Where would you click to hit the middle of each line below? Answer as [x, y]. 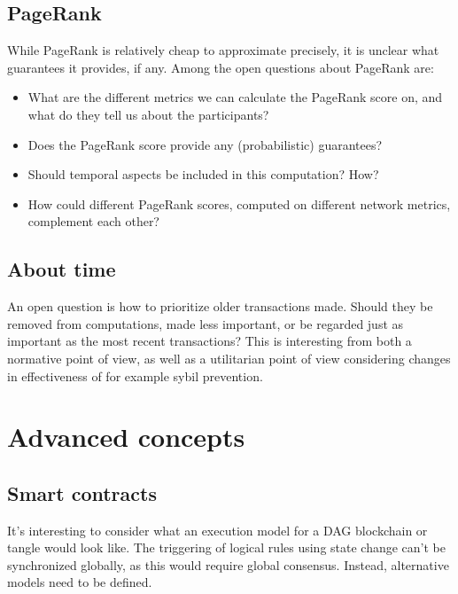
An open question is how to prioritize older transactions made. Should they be [220, 306]
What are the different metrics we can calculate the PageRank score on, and [235, 97]
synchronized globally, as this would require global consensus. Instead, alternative [228, 564]
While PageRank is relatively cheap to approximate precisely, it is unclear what [223, 50]
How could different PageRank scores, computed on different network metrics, [239, 203]
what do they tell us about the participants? [148, 114]
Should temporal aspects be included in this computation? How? [203, 174]
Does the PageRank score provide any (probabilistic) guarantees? [205, 144]
